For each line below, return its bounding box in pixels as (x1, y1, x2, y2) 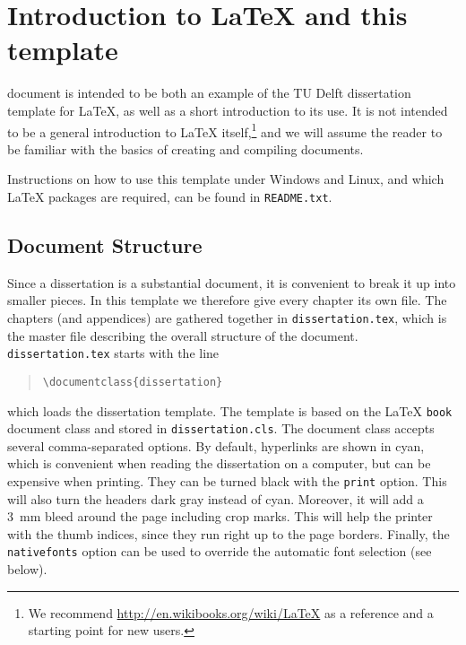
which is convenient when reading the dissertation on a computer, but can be (7, 454, 431, 473)
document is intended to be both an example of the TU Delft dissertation (7, 83, 411, 102)
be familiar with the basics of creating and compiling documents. (7, 139, 364, 158)
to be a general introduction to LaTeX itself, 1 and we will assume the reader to (7, 119, 443, 141)
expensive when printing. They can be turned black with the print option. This (7, 472, 447, 491)
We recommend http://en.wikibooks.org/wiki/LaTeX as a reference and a (28, 603, 434, 622)
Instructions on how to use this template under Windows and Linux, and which (7, 170, 444, 188)
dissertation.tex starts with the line (7, 344, 220, 362)
